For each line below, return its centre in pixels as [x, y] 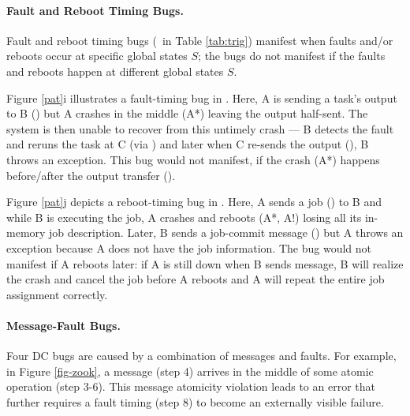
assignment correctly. [57, 294]
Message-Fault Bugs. [63, 325]
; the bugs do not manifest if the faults [292, 56]
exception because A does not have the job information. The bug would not [189, 247]
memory [26, 232]
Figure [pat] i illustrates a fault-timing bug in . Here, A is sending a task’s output [202, 97]
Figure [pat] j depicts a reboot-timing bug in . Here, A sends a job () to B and [194, 202]
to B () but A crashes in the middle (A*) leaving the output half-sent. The [187, 113]
